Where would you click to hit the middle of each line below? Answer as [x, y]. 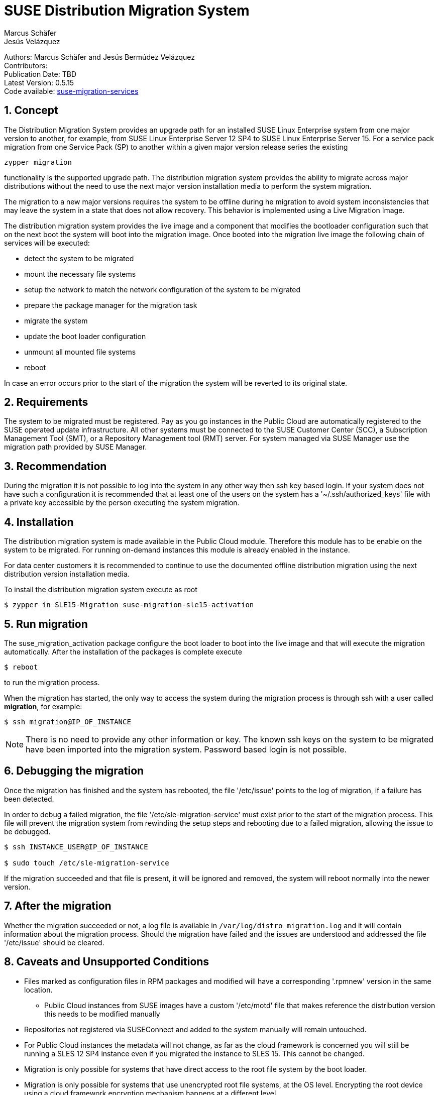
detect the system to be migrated [79, 258]
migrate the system [56, 320]
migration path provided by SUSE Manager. [76, 447]
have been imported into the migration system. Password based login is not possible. [186, 749]
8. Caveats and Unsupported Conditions [107, 962]
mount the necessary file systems [80, 274]
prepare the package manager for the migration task [111, 305]
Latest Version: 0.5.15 [39, 82]
